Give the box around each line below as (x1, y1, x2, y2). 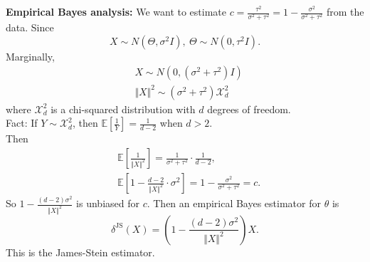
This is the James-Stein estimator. (6, 244, 155, 259)
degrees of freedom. (207, 101, 291, 116)
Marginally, (6, 48, 55, 63)
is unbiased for (76, 196, 139, 211)
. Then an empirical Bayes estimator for (147, 196, 321, 211)
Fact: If (6, 115, 38, 130)
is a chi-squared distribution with (51, 101, 196, 116)
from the (326, 4, 364, 19)
